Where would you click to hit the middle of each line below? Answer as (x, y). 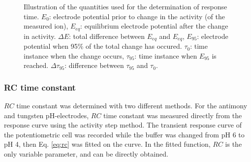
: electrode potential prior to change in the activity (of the (137, 16)
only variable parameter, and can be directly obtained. (86, 154)
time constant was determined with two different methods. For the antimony (132, 106)
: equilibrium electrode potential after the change (154, 26)
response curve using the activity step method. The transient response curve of (123, 125)
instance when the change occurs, (74, 55)
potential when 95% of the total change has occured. (103, 46)
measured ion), (46, 26)
